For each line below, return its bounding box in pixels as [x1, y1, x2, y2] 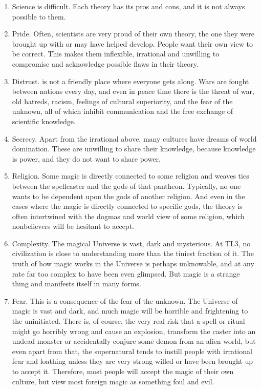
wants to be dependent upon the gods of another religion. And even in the [12, 190, 245, 201]
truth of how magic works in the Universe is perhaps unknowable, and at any [12, 258, 254, 269]
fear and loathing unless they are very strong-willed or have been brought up [12, 356, 253, 366]
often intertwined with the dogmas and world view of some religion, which [12, 210, 245, 221]
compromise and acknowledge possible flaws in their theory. [12, 58, 199, 69]
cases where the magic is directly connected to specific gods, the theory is [12, 201, 243, 211]
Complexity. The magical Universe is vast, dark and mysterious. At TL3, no [12, 238, 251, 248]
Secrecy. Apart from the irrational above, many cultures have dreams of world [12, 133, 257, 144]
